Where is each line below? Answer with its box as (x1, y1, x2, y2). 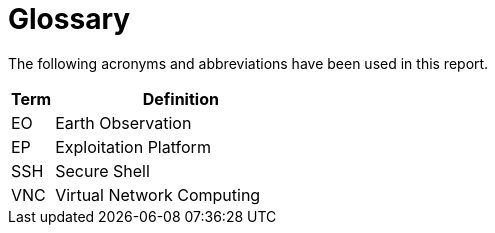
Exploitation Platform (55, 136, 211, 157)
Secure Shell (55, 160, 150, 181)
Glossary (8, 2, 131, 36)
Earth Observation (55, 112, 192, 133)
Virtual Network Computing (55, 184, 261, 205)
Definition (142, 88, 219, 109)
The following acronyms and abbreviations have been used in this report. (8, 54, 489, 72)
